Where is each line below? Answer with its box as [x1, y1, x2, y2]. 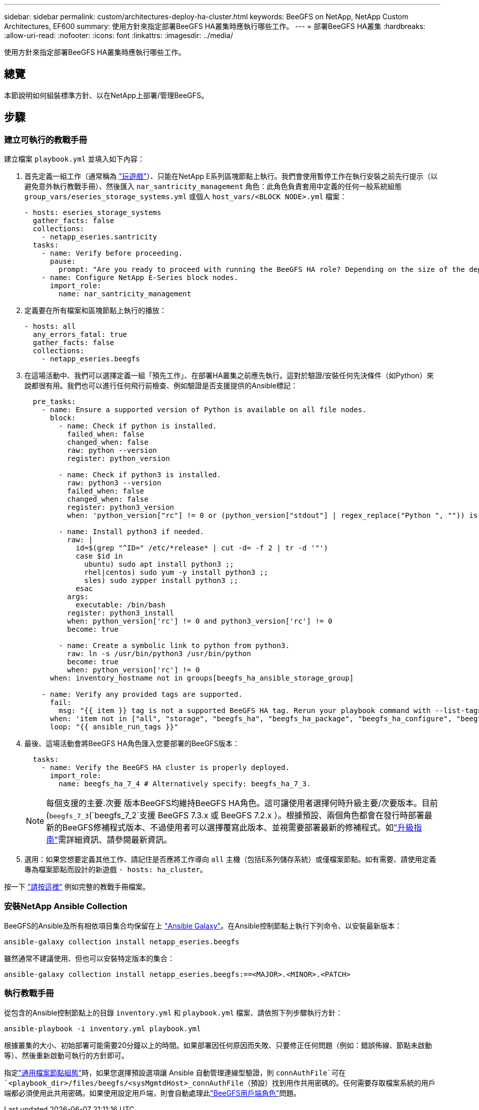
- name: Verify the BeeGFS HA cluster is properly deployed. [41, 763, 290, 772]
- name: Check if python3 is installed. [58, 471, 221, 479]
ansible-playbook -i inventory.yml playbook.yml [4, 1024, 201, 1033]
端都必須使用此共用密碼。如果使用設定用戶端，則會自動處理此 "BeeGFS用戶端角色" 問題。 [4, 1088, 301, 1097]
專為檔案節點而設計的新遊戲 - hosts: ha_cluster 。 [24, 865, 208, 874]
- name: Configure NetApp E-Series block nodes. [41, 273, 238, 282]
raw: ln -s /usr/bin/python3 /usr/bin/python [67, 650, 251, 658]
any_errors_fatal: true [32, 330, 127, 339]
